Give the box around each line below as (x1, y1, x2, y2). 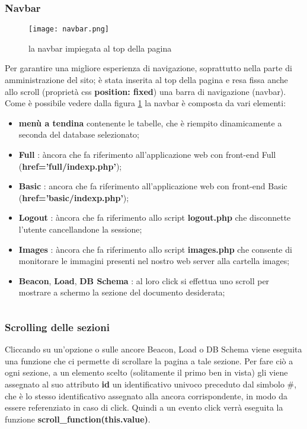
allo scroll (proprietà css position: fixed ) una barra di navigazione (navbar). (5, 85, 286, 97)
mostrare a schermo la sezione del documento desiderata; (18, 286, 225, 298)
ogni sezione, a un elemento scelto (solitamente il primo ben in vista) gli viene (5, 366, 288, 379)
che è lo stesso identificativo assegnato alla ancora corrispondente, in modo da (5, 389, 287, 402)
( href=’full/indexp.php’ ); (18, 160, 122, 172)
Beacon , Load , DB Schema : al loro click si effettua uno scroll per (18, 274, 270, 287)
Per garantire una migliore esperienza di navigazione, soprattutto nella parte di (5, 62, 292, 74)
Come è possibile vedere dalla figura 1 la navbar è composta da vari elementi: (5, 97, 286, 109)
